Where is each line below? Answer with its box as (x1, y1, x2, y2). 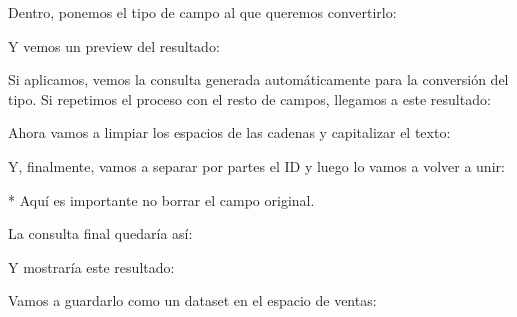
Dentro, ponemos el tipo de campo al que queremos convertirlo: (8, 2, 397, 22)
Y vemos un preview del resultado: (8, 35, 220, 56)
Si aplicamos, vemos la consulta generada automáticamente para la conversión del (8, 69, 509, 90)
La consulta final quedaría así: (8, 223, 193, 244)
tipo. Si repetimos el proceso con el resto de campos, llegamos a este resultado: (8, 88, 491, 109)
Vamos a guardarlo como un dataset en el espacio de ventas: (8, 290, 377, 311)
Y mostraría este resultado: (8, 256, 175, 277)
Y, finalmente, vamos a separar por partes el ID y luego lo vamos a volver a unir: (8, 155, 505, 176)
